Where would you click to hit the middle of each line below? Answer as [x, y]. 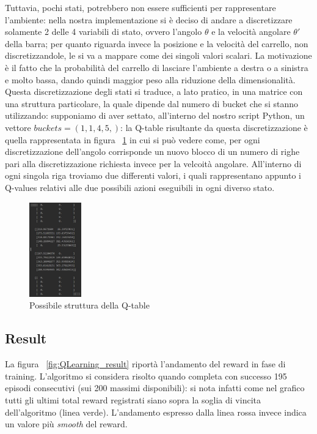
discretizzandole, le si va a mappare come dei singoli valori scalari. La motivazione [158, 55]
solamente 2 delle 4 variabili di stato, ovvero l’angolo [104, 32]
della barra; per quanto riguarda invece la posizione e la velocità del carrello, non [157, 43]
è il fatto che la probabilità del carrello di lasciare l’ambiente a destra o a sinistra [157, 67]
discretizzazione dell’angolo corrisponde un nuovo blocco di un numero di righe [152, 152]
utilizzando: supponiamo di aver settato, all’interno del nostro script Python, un [155, 115]
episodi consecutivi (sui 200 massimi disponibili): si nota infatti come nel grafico [155, 388]
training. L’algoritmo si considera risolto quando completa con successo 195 [146, 376]
